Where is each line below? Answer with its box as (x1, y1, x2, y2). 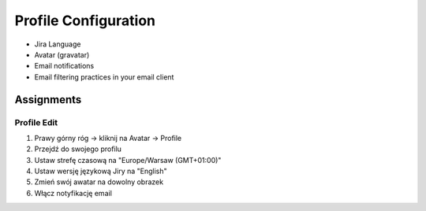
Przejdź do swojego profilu (34, 144, 122, 154)
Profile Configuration (14, 12, 156, 29)
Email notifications (34, 61, 95, 71)
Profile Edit (14, 117, 58, 128)
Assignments (14, 93, 82, 106)
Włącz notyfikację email (34, 188, 112, 198)
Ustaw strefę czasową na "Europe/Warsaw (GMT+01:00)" (34, 155, 222, 165)
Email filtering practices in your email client (34, 72, 174, 82)
